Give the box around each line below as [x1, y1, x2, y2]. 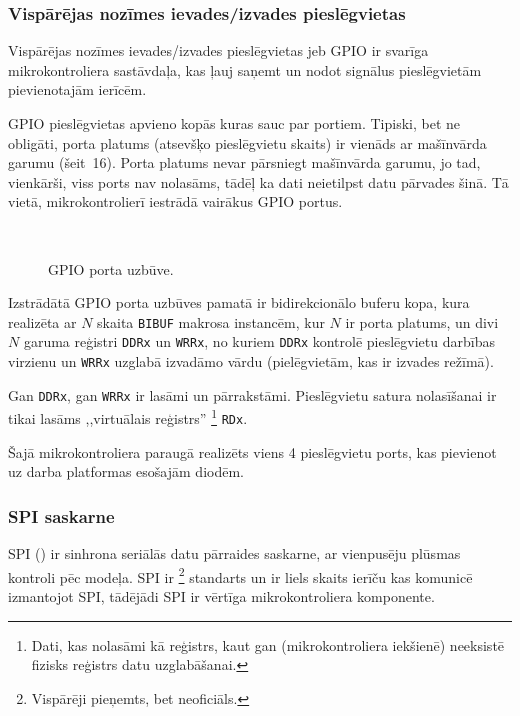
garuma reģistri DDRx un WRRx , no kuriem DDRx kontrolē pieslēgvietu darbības [23, 331, 495, 352]
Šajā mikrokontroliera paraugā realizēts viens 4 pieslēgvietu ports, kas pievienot [8, 441, 497, 462]
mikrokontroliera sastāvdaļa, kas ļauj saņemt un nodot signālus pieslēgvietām [8, 59, 482, 80]
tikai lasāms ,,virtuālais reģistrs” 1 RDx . [8, 405, 248, 429]
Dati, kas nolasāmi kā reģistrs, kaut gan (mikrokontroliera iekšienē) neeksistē [31, 634, 505, 655]
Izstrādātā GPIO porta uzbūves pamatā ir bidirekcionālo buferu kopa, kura [8, 292, 470, 313]
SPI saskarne [8, 503, 115, 528]
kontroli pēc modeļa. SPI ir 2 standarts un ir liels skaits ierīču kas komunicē [8, 563, 473, 587]
